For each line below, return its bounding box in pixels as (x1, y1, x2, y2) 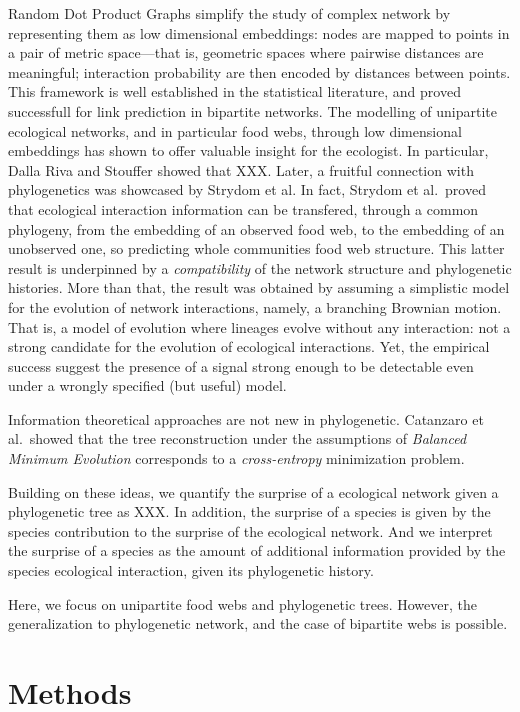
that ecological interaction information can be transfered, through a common (8, 198, 479, 219)
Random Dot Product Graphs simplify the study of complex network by (8, 3, 451, 23)
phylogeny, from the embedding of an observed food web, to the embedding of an (8, 218, 505, 239)
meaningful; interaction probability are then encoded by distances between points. (8, 61, 511, 82)
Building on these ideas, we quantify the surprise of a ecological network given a (8, 481, 499, 502)
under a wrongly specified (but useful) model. (8, 375, 287, 396)
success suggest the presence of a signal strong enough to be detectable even (8, 355, 474, 376)
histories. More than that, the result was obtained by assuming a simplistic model (8, 277, 510, 298)
